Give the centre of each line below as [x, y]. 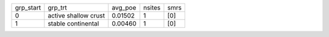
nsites [152, 8]
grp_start [28, 8]
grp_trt [57, 8]
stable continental [73, 23]
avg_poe [124, 8]
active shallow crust [76, 15]
